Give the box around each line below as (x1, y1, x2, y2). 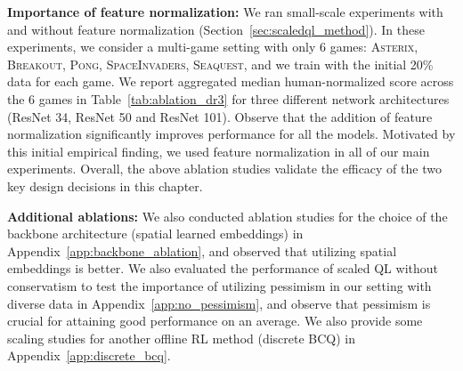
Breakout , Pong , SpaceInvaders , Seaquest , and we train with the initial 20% (7, 54, 434, 73)
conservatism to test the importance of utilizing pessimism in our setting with (7, 276, 432, 294)
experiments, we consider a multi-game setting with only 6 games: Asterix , (7, 37, 418, 56)
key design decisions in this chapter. (7, 176, 203, 195)
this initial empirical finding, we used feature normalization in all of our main (7, 141, 430, 160)
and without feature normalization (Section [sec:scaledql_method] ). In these (7, 20, 425, 38)
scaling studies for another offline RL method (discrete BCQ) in (7, 328, 356, 347)
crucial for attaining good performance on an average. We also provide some (7, 311, 423, 330)
